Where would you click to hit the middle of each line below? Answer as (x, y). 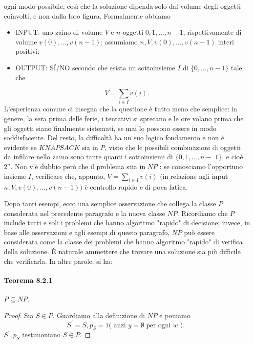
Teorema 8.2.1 (28, 280)
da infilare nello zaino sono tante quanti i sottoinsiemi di (89, 157)
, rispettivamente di (212, 32)
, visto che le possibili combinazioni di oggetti (173, 147)
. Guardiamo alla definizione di (99, 315)
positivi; (27, 51)
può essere (199, 232)
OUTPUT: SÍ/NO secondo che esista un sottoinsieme (95, 67)
